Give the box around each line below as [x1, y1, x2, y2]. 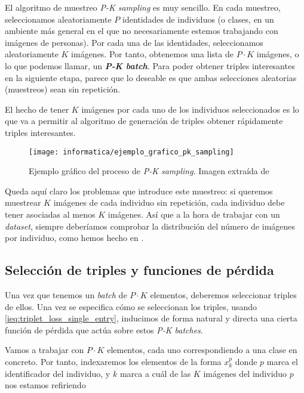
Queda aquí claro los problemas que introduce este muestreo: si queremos [5, 184, 273, 197]
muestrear [5, 196, 41, 209]
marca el [266, 355, 298, 367]
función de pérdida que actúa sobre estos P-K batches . [5, 323, 203, 336]
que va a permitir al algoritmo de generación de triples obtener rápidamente [5, 115, 283, 127]
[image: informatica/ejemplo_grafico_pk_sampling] [29, 147, 234, 156]
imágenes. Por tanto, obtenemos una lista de [71, 48, 234, 60]
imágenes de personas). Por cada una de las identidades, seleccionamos [5, 36, 263, 48]
